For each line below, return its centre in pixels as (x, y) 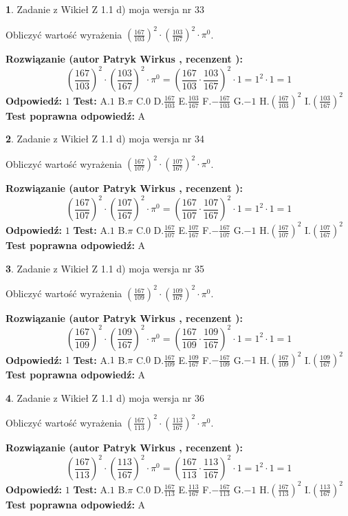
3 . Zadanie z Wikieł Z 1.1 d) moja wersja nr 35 (105, 268)
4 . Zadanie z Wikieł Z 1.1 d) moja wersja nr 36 (105, 397)
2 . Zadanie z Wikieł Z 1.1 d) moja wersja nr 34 (105, 139)
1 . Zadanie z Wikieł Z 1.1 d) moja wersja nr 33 (105, 9)
